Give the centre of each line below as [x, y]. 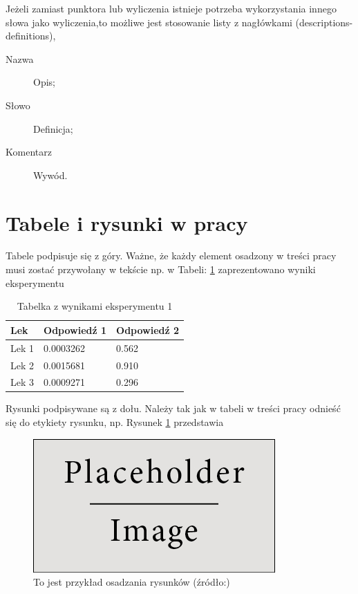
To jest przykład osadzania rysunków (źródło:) [132, 582]
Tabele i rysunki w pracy [127, 222]
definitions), [31, 36]
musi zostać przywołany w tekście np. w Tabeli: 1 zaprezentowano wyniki [161, 269]
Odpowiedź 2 [148, 330]
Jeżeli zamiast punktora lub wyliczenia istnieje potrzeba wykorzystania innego [171, 8]
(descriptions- [324, 22]
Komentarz [29, 152]
